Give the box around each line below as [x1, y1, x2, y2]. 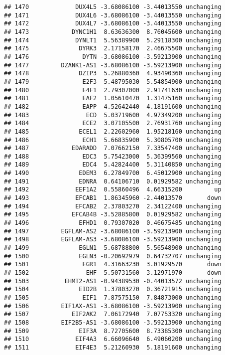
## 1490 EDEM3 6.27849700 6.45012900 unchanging [4, 170, 222, 177]
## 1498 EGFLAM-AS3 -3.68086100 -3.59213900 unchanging [4, 236, 222, 243]
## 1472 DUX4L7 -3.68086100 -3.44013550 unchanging [4, 20, 222, 27]
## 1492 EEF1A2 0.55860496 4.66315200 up [4, 186, 222, 193]
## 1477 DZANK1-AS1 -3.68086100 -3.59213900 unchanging [4, 61, 222, 69]
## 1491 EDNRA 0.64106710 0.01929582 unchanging [4, 177, 222, 185]
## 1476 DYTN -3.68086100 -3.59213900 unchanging [4, 53, 222, 60]
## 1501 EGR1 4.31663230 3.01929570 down [4, 261, 222, 268]
